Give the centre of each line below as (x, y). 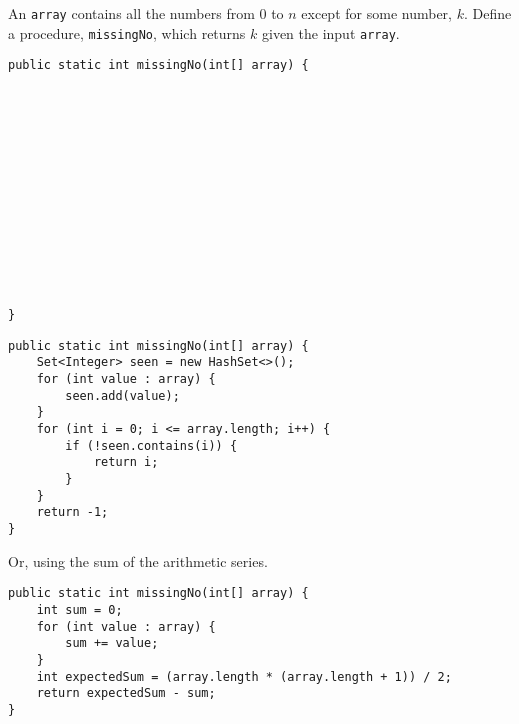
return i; (126, 462)
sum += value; (112, 643)
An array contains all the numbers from (131, 13)
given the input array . (330, 32)
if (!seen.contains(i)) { (151, 445)
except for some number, (376, 13)
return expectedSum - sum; (126, 693)
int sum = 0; (79, 609)
